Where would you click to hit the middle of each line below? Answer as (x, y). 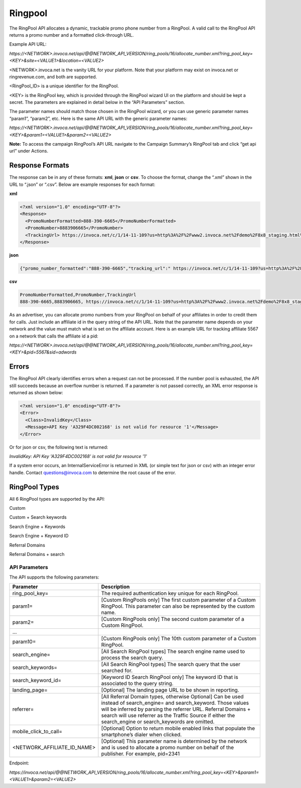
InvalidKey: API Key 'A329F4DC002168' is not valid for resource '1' (78, 456)
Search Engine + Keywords (37, 526)
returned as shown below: (36, 392)
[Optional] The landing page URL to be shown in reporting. (170, 690)
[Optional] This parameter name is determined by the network (174, 741)
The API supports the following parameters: (54, 577)
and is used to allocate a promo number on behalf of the (168, 747)
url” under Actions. (29, 151)
